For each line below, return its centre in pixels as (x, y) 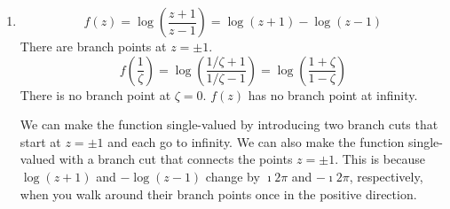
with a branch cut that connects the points (176, 159)
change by (233, 176)
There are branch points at (93, 46)
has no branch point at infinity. (333, 94)
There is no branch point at (95, 94)
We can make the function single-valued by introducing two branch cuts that (229, 124)
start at (40, 141)
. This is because (380, 159)
